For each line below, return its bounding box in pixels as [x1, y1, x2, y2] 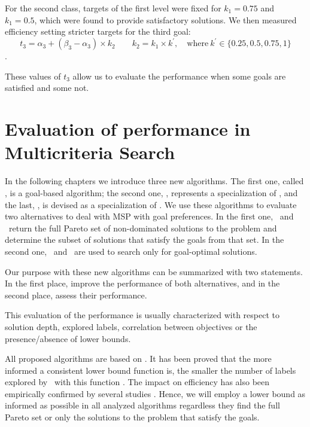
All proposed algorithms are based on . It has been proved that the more [5, 352, 272, 365]
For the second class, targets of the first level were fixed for [5, 2, 221, 14]
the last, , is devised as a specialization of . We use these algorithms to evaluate [5, 198, 297, 211]
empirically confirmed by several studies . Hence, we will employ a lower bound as [5, 387, 306, 399]
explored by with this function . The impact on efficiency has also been [5, 376, 270, 388]
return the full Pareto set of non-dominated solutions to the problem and [8, 221, 277, 234]
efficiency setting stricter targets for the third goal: [5, 25, 191, 38]
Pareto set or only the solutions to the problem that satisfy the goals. [5, 411, 260, 423]
